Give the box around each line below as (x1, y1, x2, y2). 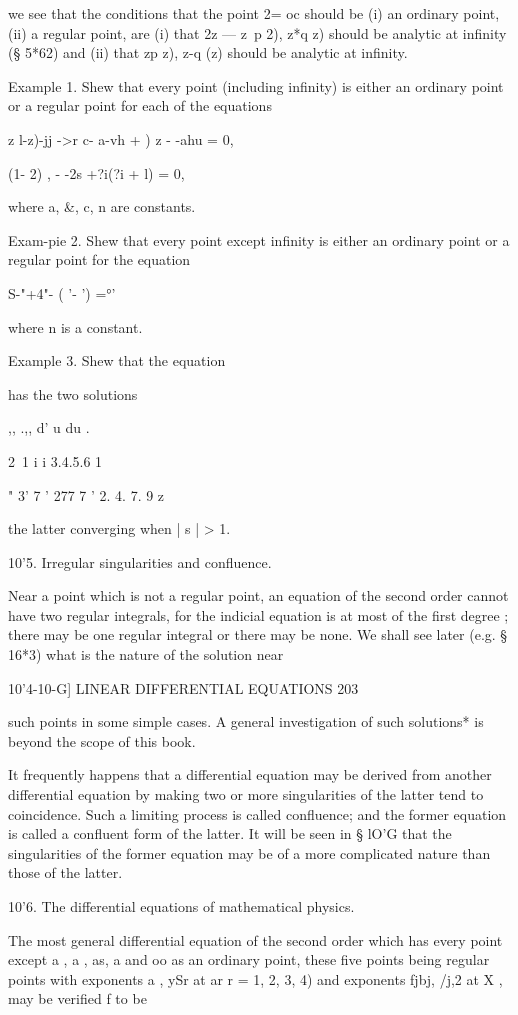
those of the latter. (8, 862, 123, 883)
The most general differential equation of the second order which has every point (8, 929, 503, 950)
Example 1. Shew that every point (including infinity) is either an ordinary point (8, 75, 504, 96)
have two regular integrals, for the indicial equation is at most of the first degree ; (8, 604, 509, 625)
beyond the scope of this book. (8, 730, 196, 751)
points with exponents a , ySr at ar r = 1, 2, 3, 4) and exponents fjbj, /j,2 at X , (8, 968, 503, 989)
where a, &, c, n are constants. (8, 196, 196, 217)
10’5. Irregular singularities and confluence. (8, 551, 272, 572)
